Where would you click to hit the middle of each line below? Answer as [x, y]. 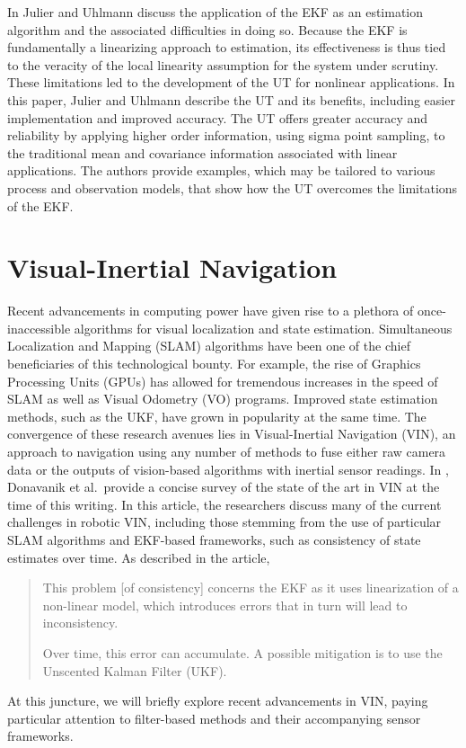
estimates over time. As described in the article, [139, 557]
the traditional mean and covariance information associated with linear [202, 152]
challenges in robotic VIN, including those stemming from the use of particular [224, 522]
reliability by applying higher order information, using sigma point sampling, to [226, 135]
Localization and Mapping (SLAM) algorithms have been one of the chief [209, 346]
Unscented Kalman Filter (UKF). [135, 670]
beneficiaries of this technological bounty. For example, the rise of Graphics [214, 364]
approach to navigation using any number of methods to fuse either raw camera [227, 451]
